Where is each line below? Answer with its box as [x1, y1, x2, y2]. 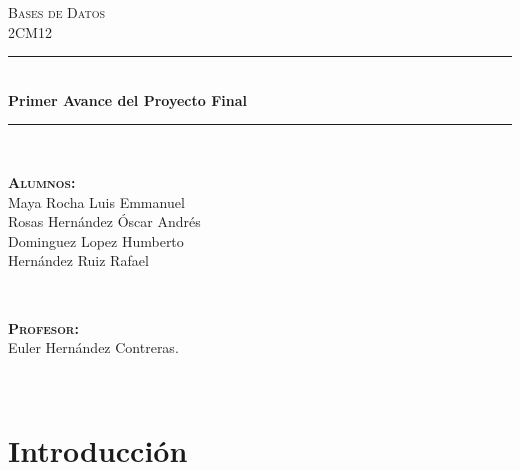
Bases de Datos [8, 2, 106, 22]
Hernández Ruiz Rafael [8, 250, 149, 271]
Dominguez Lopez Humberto [8, 230, 184, 251]
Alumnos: [8, 171, 76, 192]
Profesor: [8, 317, 79, 338]
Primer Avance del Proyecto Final [8, 89, 248, 110]
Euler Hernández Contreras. [8, 337, 179, 358]
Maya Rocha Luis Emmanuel [8, 191, 185, 212]
